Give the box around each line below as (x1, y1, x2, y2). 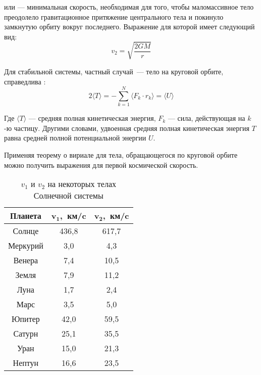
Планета (10, 210, 41, 222)
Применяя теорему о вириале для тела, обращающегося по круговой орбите (4, 150, 238, 160)
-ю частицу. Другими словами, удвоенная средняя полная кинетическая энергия (4, 122, 249, 133)
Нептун (13, 357, 39, 369)
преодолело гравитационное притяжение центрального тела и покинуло (4, 11, 224, 22)
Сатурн (13, 327, 38, 340)
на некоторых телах (47, 178, 117, 190)
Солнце (13, 225, 39, 237)
